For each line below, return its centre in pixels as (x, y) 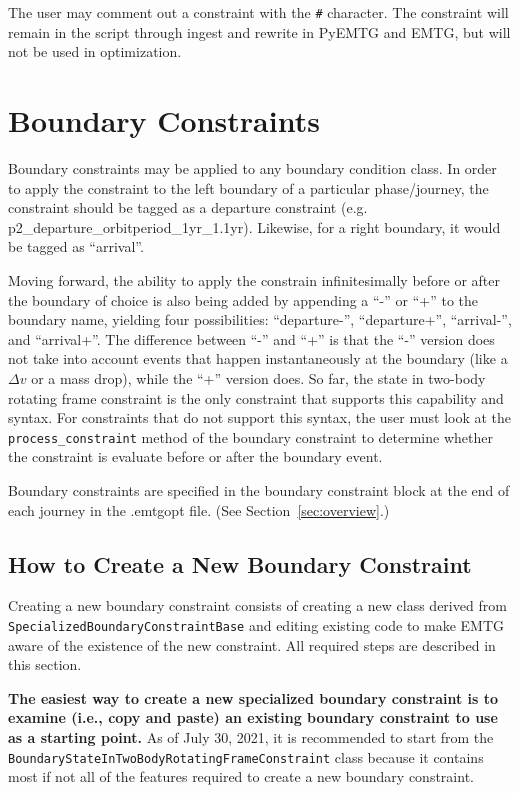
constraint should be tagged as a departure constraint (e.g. (188, 207)
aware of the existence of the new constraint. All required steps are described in (252, 644)
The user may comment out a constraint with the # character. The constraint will (258, 12)
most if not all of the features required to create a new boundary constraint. (241, 776)
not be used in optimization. (95, 51)
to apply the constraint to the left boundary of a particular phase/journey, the (248, 187)
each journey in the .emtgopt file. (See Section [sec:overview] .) (199, 509)
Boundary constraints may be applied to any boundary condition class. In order (252, 167)
